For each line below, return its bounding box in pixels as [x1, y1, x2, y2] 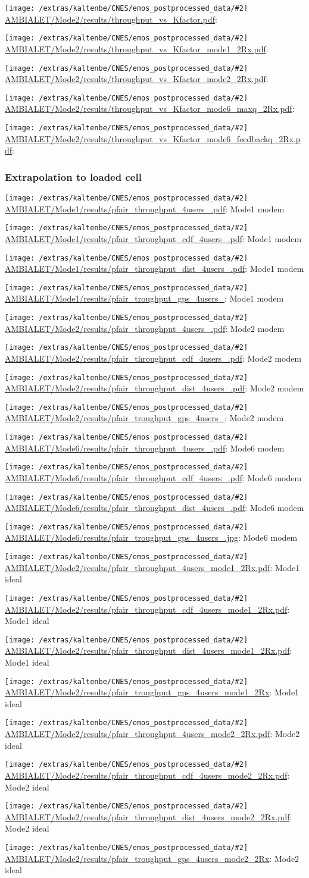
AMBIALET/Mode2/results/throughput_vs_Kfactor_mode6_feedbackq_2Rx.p [5, 132, 301, 145]
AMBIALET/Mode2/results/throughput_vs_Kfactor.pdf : [5, 12, 217, 25]
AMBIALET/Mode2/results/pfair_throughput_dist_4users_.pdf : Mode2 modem [5, 382, 304, 394]
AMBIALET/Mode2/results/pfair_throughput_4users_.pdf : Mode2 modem [5, 322, 285, 334]
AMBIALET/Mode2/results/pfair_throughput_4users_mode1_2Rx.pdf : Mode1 [5, 561, 300, 573]
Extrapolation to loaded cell [5, 169, 142, 184]
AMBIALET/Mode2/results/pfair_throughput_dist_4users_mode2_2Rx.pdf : [5, 810, 292, 823]
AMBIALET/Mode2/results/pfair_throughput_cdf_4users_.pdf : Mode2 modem [5, 352, 302, 364]
